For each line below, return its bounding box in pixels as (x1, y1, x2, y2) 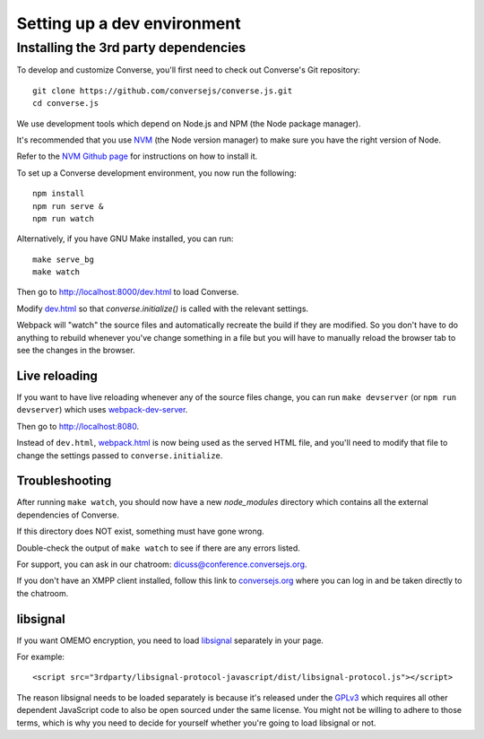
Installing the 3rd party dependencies (16, 39, 246, 56)
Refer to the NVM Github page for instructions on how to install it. (16, 151, 258, 161)
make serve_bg (32, 254, 94, 265)
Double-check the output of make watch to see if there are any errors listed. (16, 543, 300, 553)
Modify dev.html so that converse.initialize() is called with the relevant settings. (16, 303, 309, 314)
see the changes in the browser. (16, 345, 135, 356)
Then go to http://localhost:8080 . (16, 421, 140, 431)
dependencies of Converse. (16, 509, 120, 520)
